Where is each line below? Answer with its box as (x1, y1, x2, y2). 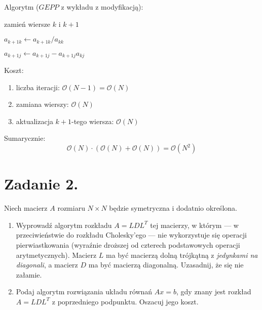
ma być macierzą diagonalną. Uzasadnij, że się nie (88, 259, 244, 270)
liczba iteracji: (16, 82, 60, 92)
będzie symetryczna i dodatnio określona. (109, 203, 237, 213)
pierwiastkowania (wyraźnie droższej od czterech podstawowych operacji (16, 239, 240, 250)
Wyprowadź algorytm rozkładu (16, 219, 112, 230)
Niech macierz (4, 203, 48, 213)
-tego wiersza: (71, 115, 114, 126)
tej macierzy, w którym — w (150, 219, 239, 230)
